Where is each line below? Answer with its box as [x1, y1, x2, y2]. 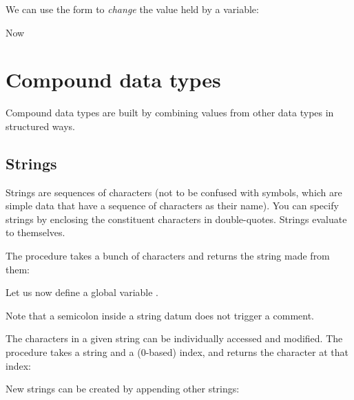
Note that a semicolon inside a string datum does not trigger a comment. [6, 308, 314, 322]
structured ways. [6, 118, 75, 133]
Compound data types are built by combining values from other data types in [6, 105, 334, 120]
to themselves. [6, 225, 65, 240]
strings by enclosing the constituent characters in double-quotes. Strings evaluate [6, 211, 347, 226]
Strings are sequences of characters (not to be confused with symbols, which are [6, 185, 342, 199]
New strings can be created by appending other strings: [6, 381, 240, 396]
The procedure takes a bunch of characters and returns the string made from [6, 249, 330, 263]
